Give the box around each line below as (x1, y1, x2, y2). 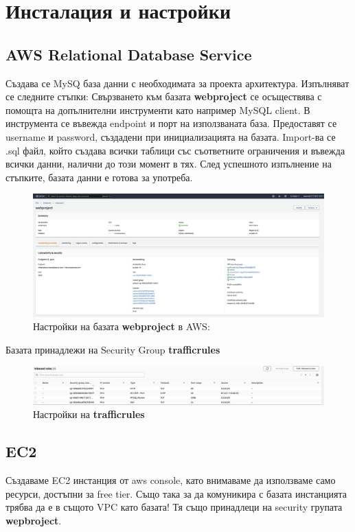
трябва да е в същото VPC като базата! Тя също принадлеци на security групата (5, 500, 343, 514)
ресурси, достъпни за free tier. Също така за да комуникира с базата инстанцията (5, 486, 347, 500)
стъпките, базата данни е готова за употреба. (5, 170, 193, 184)
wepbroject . (5, 513, 62, 527)
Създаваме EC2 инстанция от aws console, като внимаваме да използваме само (5, 473, 336, 487)
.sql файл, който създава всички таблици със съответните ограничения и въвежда (5, 143, 345, 157)
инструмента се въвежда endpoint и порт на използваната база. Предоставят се (5, 116, 337, 130)
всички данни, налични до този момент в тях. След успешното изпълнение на (5, 157, 332, 171)
